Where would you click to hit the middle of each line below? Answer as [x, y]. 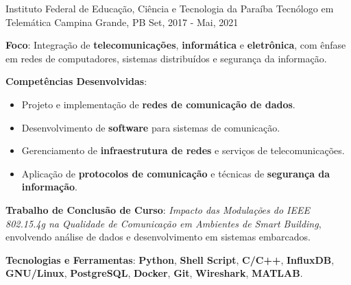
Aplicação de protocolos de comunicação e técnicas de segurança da [176, 173]
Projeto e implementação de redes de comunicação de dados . [158, 104]
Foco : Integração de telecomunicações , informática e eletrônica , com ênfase [176, 45]
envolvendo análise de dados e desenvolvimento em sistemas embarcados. [158, 237]
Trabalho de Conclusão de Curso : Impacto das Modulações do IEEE [158, 209]
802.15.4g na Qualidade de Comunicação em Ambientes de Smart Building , [164, 223]
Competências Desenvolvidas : [76, 81]
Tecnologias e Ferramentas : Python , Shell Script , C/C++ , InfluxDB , [170, 259]
